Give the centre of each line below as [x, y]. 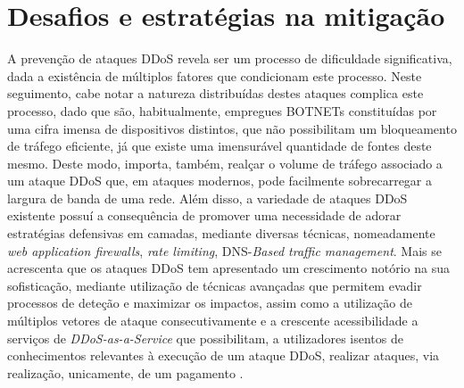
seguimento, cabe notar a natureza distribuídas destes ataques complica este [215, 93]
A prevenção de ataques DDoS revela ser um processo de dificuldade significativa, [230, 58]
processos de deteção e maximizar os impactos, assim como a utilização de [210, 303]
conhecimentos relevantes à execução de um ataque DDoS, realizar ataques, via [224, 355]
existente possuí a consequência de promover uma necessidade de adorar [204, 215]
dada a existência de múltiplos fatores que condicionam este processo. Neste [215, 75]
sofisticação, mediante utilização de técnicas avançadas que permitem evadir [215, 285]
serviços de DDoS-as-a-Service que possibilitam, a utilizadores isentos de [205, 338]
